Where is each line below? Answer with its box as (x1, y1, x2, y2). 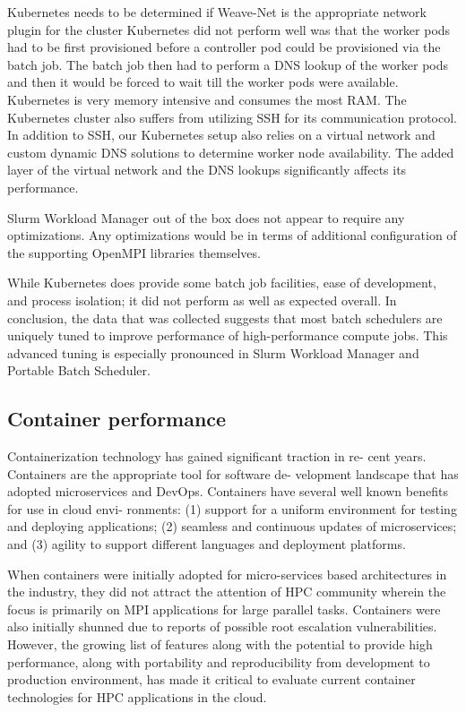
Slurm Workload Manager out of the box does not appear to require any (7, 208, 405, 227)
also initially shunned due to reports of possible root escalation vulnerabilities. (7, 617, 437, 636)
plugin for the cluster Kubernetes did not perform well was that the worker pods (7, 20, 451, 39)
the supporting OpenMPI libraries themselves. (7, 243, 261, 262)
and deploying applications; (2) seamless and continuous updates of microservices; (7, 517, 457, 536)
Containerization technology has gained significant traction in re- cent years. (7, 447, 427, 466)
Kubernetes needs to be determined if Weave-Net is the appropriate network (7, 3, 427, 21)
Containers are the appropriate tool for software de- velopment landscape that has (7, 464, 459, 483)
